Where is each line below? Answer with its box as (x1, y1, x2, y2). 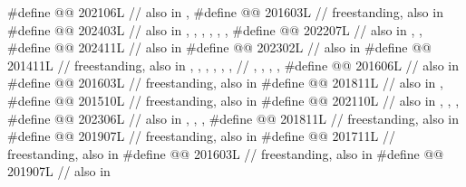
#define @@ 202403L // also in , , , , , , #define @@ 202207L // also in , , (7, 20, 422, 39)
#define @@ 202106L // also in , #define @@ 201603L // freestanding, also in (7, 3, 443, 21)
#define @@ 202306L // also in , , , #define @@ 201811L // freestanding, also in (7, 108, 460, 127)
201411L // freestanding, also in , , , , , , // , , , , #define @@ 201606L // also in (7, 55, 460, 74)
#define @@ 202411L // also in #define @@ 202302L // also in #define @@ (7, 38, 432, 57)
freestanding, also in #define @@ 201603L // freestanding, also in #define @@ (7, 144, 444, 163)
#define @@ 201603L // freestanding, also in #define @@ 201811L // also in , (7, 73, 443, 92)
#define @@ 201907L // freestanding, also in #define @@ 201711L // (7, 126, 395, 145)
